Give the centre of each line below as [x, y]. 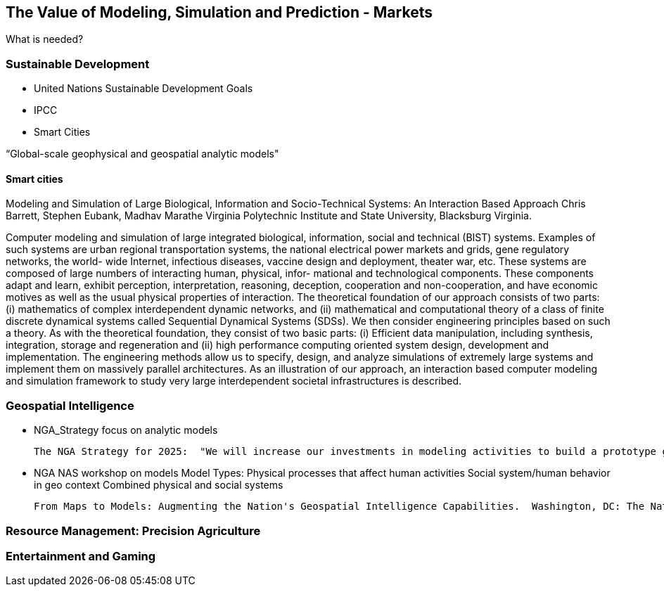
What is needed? [45, 39]
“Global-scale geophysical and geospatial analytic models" [142, 154]
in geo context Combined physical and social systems [159, 485]
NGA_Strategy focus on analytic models [126, 430]
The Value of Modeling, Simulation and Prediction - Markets [219, 12]
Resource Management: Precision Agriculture [133, 530]
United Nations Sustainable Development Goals [143, 89]
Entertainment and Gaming [81, 556]
